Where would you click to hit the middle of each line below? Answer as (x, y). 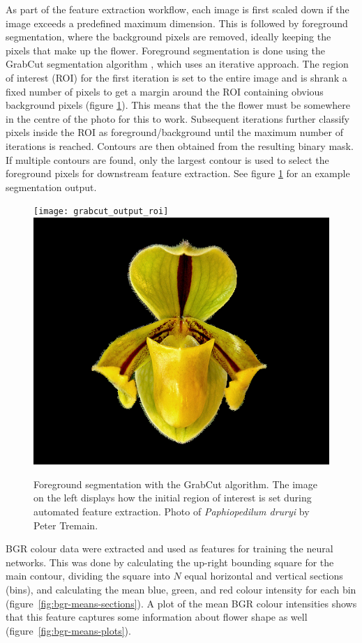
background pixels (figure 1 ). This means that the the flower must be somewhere (178, 105)
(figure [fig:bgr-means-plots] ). (68, 630)
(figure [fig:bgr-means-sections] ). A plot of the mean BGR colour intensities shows (181, 603)
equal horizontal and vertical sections (264, 576)
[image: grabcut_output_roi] (101, 212)
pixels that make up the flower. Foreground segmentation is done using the (165, 50)
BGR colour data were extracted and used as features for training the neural (169, 549)
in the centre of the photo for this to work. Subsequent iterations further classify (178, 118)
